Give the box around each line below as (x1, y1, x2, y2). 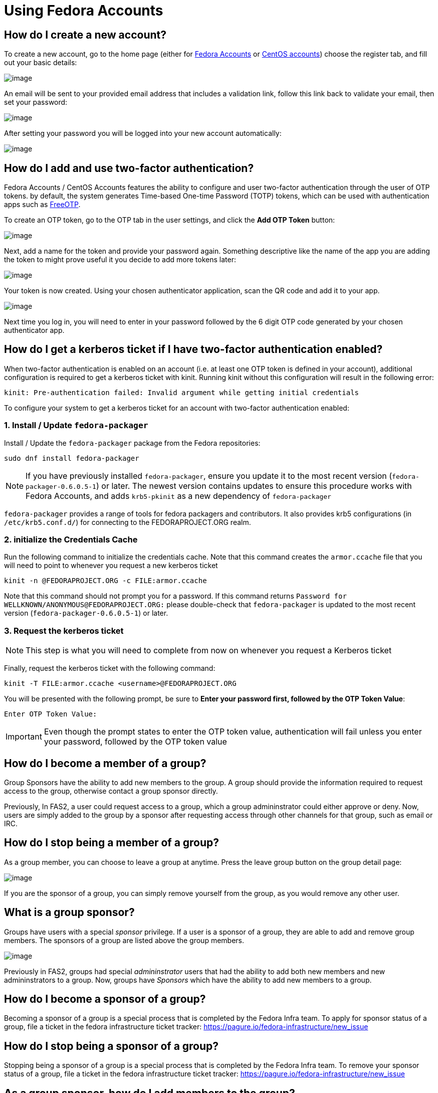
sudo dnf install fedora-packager (4, 454, 139, 462)
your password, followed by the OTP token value (44, 737, 227, 747)
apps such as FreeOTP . (4, 200, 81, 209)
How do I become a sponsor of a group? (4, 993, 206, 1006)
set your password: (4, 98, 68, 107)
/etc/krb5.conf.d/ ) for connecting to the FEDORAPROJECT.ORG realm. (4, 517, 251, 526)
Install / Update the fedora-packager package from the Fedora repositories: (4, 438, 261, 447)
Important (6, 732, 42, 742)
